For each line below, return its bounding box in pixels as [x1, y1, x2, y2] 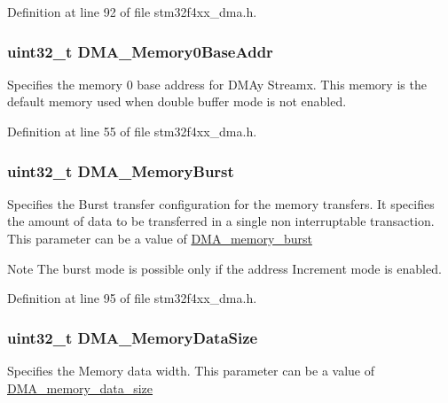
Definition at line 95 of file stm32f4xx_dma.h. [7, 289, 257, 307]
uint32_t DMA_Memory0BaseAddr [7, 40, 273, 62]
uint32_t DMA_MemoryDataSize [7, 326, 258, 348]
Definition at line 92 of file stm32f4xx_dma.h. [7, 3, 257, 20]
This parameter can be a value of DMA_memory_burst [7, 229, 312, 247]
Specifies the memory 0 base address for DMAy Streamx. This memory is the [7, 74, 427, 93]
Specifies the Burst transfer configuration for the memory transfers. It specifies [7, 194, 435, 213]
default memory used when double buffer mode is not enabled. [7, 92, 347, 111]
